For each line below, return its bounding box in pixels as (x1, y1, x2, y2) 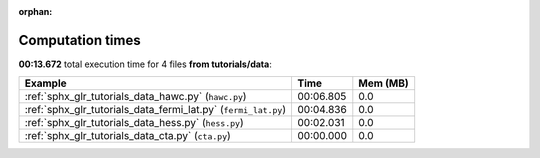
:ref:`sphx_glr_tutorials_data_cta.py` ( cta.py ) (24, 129, 232, 143)
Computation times (18, 31, 141, 49)
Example (24, 76, 67, 90)
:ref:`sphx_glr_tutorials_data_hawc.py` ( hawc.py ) (24, 90, 247, 104)
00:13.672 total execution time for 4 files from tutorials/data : (18, 58, 272, 70)
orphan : (18, 6, 53, 17)
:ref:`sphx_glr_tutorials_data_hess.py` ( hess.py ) (24, 116, 244, 130)
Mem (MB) (358, 76, 409, 90)
